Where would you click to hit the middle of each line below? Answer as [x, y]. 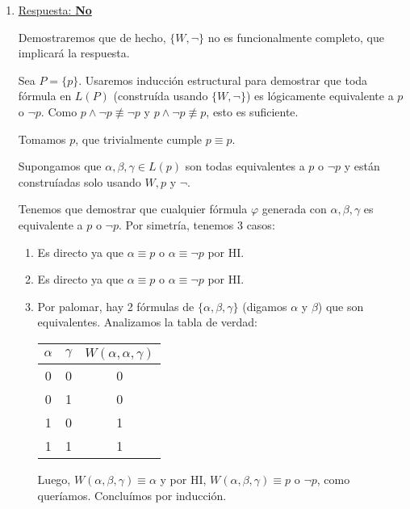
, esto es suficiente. [252, 111]
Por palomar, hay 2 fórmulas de [116, 306]
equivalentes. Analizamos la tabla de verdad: [148, 322]
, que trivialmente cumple [139, 139]
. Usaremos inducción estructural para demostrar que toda [223, 80]
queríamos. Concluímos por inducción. [132, 495]
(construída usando [161, 96]
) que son [341, 306]
